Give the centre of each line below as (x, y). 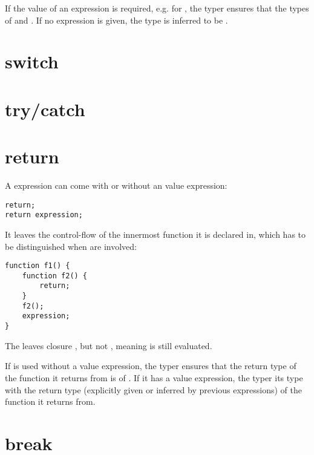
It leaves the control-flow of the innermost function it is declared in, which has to (155, 234)
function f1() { (38, 266)
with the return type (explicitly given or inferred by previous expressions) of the (154, 389)
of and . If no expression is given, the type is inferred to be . (116, 20)
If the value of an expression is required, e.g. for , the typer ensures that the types (157, 8)
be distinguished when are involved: (71, 246)
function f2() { (55, 276)
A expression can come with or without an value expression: (116, 185)
